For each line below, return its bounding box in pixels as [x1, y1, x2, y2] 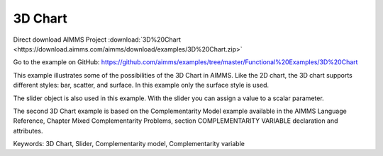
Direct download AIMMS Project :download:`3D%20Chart [13, 35, 181, 44]
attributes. [13, 126, 43, 135]
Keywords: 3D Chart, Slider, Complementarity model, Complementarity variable [13, 140, 245, 148]
